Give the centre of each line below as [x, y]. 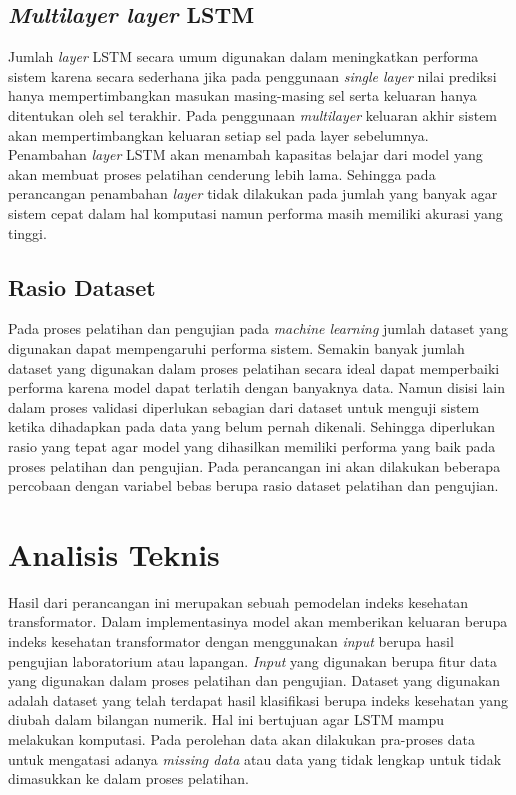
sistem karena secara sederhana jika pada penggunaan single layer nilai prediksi [252, 75]
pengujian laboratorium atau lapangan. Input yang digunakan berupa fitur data [253, 660]
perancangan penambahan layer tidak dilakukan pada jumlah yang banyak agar [253, 193]
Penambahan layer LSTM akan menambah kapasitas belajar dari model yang [245, 154]
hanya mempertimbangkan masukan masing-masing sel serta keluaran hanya [242, 95]
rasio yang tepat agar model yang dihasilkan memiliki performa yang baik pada [252, 445]
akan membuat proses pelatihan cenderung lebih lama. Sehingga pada [222, 173]
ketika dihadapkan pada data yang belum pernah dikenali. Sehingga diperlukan [252, 426]
